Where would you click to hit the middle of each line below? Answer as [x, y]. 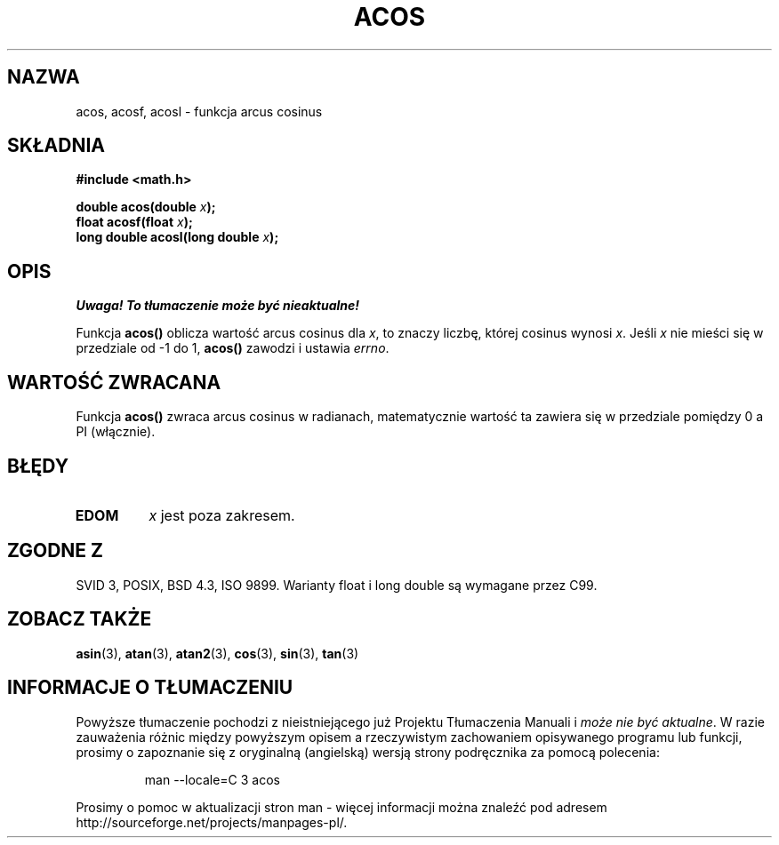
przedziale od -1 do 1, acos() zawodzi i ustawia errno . [233, 348]
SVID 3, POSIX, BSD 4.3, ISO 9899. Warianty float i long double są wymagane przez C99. [337, 585]
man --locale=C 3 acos [212, 779]
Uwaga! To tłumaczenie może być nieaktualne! [218, 306]
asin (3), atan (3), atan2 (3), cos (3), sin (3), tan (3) [217, 653]
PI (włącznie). [116, 432]
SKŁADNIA [56, 146]
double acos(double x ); [146, 207]
